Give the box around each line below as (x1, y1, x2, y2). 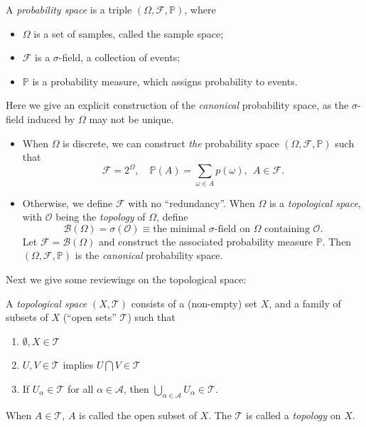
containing (264, 223, 310, 234)
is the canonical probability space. (75, 248, 223, 263)
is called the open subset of (79, 407, 197, 422)
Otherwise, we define (22, 195, 113, 210)
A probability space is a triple (6, 2, 132, 16)
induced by (27, 111, 75, 126)
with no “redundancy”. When (128, 195, 255, 210)
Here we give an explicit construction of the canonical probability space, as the (6, 97, 349, 112)
